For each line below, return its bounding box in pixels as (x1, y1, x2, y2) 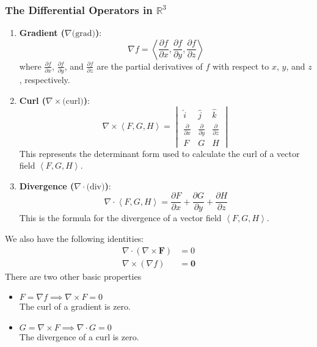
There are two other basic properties (5, 269, 142, 282)
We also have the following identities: (5, 232, 144, 245)
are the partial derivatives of (97, 59, 203, 72)
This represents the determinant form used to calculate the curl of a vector (19, 147, 300, 159)
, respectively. (19, 73, 70, 86)
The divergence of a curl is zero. (19, 330, 139, 343)
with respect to (212, 59, 269, 72)
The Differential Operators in (5, 2, 153, 17)
